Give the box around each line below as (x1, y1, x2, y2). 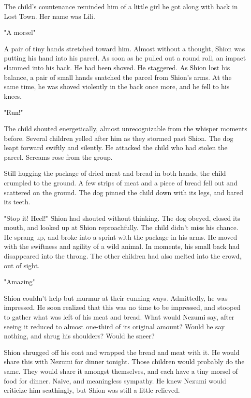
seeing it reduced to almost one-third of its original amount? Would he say (4, 321, 225, 331)
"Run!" (4, 107, 23, 117)
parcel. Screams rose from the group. (4, 152, 113, 162)
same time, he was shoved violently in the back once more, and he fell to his (4, 81, 230, 92)
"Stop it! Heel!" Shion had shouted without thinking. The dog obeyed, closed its (4, 213, 240, 223)
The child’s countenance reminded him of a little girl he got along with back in (4, 1, 238, 11)
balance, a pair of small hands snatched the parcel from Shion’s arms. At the (4, 72, 232, 82)
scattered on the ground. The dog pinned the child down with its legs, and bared (4, 187, 244, 197)
